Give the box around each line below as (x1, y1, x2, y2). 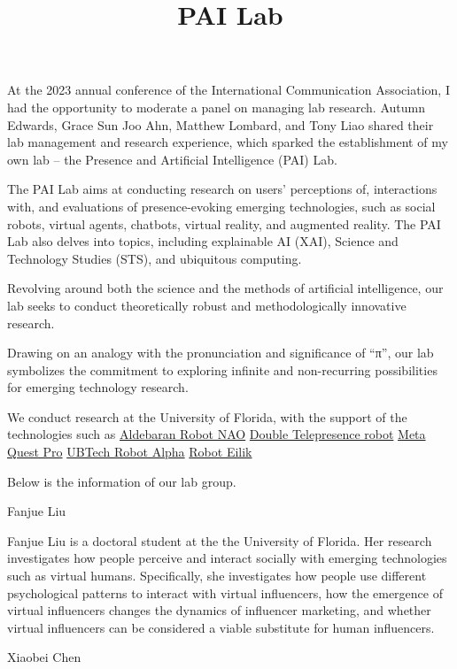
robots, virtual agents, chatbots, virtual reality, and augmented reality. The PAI (7, 214, 441, 233)
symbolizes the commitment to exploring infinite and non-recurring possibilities (7, 360, 438, 379)
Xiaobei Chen (7, 648, 81, 666)
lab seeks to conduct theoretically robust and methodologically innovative (7, 296, 407, 314)
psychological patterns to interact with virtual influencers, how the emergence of (7, 583, 443, 602)
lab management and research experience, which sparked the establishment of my (7, 133, 448, 151)
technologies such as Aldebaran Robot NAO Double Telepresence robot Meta (7, 425, 426, 443)
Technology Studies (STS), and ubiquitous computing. (7, 249, 302, 267)
